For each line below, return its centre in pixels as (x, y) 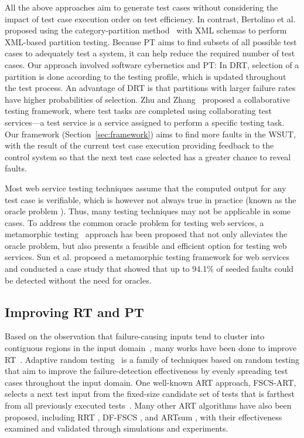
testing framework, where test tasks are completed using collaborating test (139, 111)
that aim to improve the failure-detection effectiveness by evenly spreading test (146, 371)
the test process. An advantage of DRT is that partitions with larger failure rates (150, 88)
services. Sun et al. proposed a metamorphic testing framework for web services (147, 257)
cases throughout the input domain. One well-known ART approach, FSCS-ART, (151, 382)
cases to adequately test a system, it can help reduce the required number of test (150, 53)
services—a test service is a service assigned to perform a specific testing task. (145, 122)
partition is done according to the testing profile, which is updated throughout (146, 76)
